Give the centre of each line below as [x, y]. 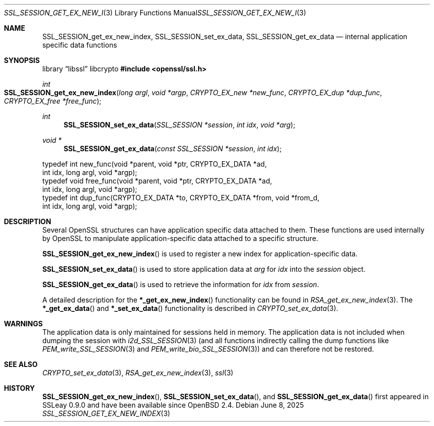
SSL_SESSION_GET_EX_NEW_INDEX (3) [106, 413]
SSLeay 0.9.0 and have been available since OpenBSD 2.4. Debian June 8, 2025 [173, 405]
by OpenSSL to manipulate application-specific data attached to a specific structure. [180, 238]
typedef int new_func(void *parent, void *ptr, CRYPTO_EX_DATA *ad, [155, 164]
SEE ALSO [21, 364]
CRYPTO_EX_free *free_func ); [53, 101]
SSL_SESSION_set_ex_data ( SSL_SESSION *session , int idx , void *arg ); [179, 125]
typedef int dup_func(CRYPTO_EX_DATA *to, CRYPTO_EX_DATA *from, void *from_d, [181, 198]
